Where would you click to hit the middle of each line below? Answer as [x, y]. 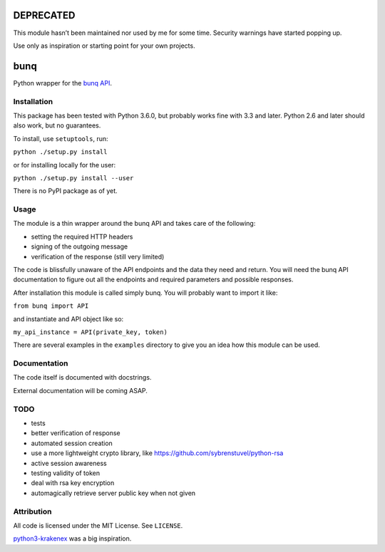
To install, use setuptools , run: [61, 138]
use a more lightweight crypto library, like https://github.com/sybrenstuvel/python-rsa [157, 453]
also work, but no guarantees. [57, 125]
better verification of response [76, 433]
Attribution [32, 511]
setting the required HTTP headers [82, 236]
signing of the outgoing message [79, 246]
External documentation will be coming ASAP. [80, 390]
